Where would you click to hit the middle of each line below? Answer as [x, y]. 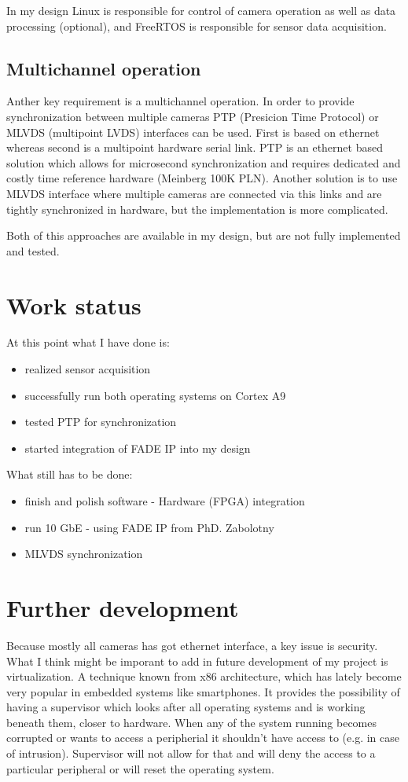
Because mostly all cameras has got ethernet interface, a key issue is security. [192, 645]
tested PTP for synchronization [101, 422]
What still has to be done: [70, 474]
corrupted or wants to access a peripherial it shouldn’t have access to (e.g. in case [203, 738]
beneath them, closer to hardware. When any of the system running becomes [192, 722]
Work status [74, 305]
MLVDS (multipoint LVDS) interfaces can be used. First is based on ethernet [193, 132]
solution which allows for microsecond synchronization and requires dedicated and [204, 162]
